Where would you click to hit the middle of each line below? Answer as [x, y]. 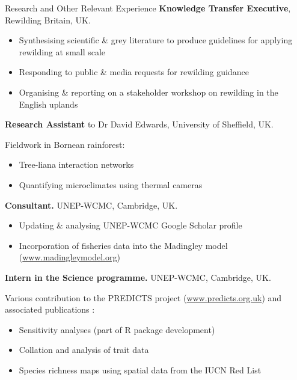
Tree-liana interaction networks [76, 164]
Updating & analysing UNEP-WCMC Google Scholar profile [130, 225]
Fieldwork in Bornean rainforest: [65, 144]
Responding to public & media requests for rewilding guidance [134, 72]
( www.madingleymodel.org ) [69, 257]
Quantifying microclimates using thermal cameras [111, 184]
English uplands [48, 104]
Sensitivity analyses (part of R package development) [117, 329]
